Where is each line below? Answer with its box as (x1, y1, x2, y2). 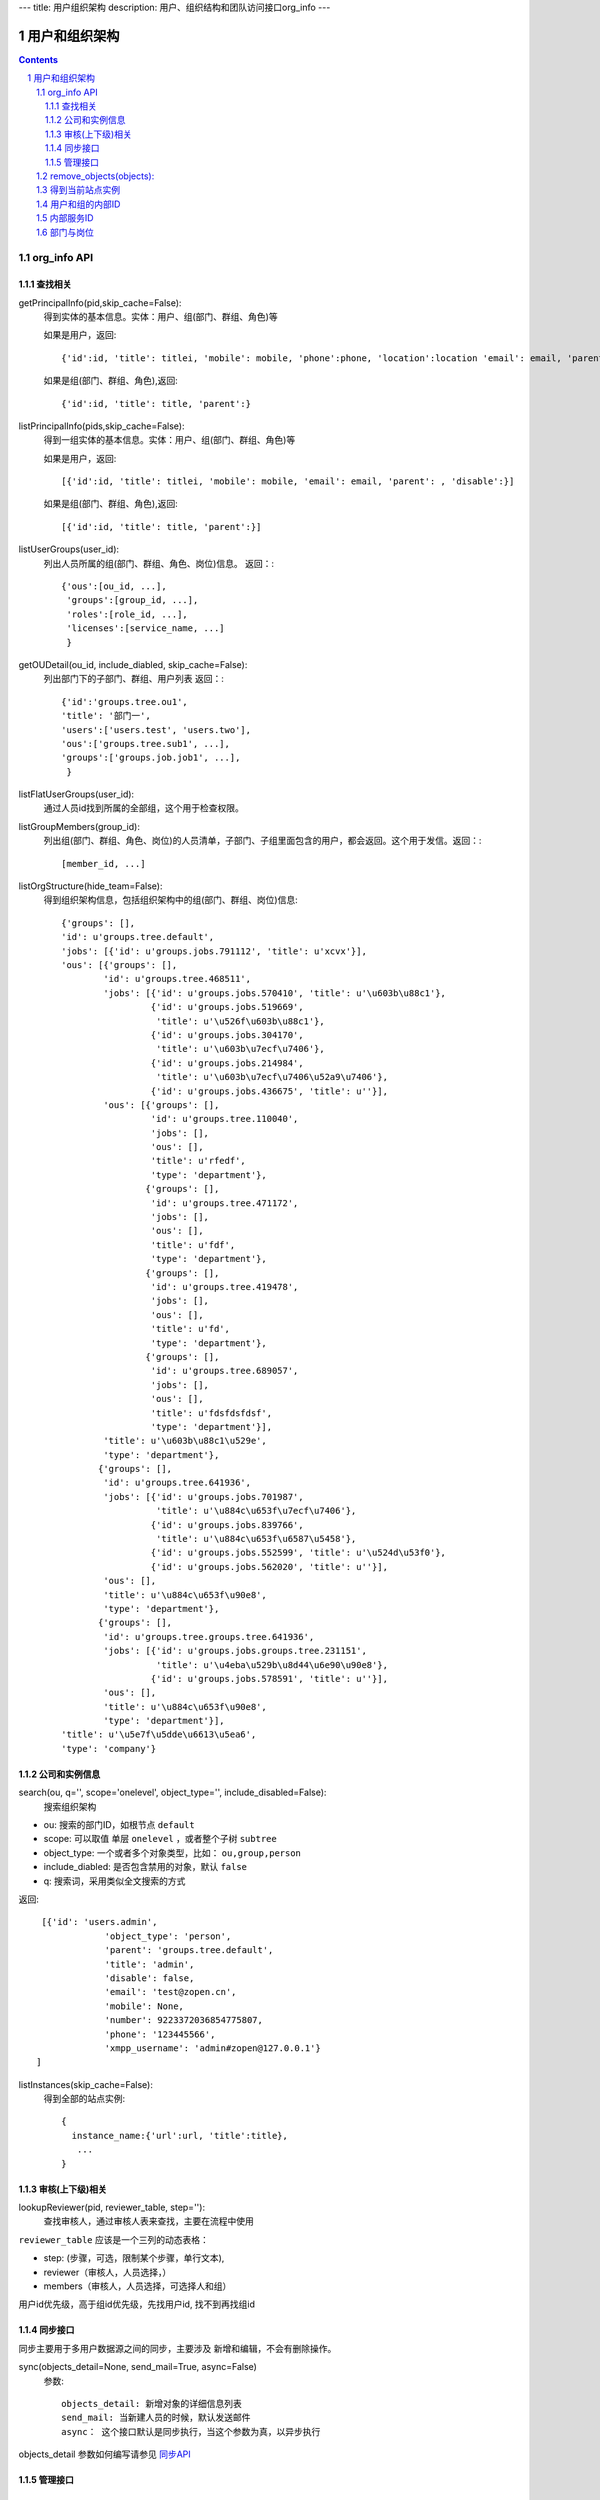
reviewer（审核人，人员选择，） (43, 2266, 172, 2278)
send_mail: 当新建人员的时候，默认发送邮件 (61, 2412, 251, 2424)
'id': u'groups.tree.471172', (150, 1197, 299, 1209)
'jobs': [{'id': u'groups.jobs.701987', (103, 1491, 304, 1502)
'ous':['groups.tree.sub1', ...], (61, 738, 230, 749)
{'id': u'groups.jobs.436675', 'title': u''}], (150, 1085, 389, 1097)
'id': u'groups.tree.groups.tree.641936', (103, 1631, 315, 1642)
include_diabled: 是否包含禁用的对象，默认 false (43, 1861, 248, 1873)
